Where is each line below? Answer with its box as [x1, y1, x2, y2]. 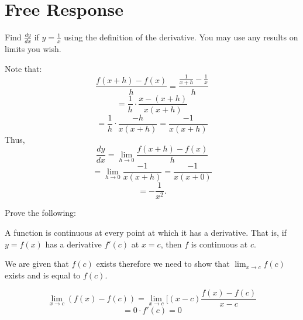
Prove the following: [5, 207, 76, 219]
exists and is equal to [5, 269, 81, 281]
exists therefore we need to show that [96, 257, 230, 270]
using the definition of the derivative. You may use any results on [64, 31, 298, 43]
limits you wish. [5, 42, 61, 54]
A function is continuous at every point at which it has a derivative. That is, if [5, 226, 287, 239]
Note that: [5, 62, 42, 74]
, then [160, 238, 182, 250]
